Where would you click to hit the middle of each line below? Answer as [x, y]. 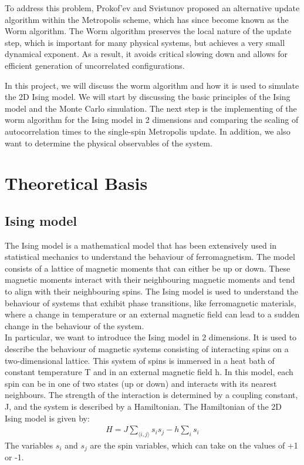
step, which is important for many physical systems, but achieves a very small [145, 42]
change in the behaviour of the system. [75, 325]
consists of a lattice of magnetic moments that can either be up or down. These [148, 268]
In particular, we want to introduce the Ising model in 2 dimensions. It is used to [151, 337]
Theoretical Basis [76, 183]
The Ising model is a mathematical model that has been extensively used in [141, 245]
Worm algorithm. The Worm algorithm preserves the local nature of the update [148, 31]
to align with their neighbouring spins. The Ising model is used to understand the [151, 291]
